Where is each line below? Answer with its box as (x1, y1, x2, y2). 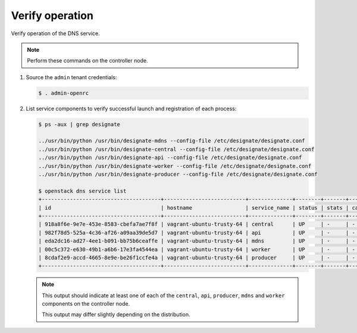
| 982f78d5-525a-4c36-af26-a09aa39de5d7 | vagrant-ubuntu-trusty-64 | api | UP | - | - (38, 229, 355, 236)
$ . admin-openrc (38, 89, 89, 97)
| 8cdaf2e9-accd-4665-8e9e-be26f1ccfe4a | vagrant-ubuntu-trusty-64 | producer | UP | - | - (38, 254, 355, 261)
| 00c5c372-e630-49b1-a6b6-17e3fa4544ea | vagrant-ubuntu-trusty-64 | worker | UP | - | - (38, 246, 355, 253)
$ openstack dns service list (38, 188, 127, 194)
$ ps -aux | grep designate (38, 121, 120, 127)
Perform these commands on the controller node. (27, 57, 148, 64)
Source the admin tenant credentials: (26, 73, 117, 80)
